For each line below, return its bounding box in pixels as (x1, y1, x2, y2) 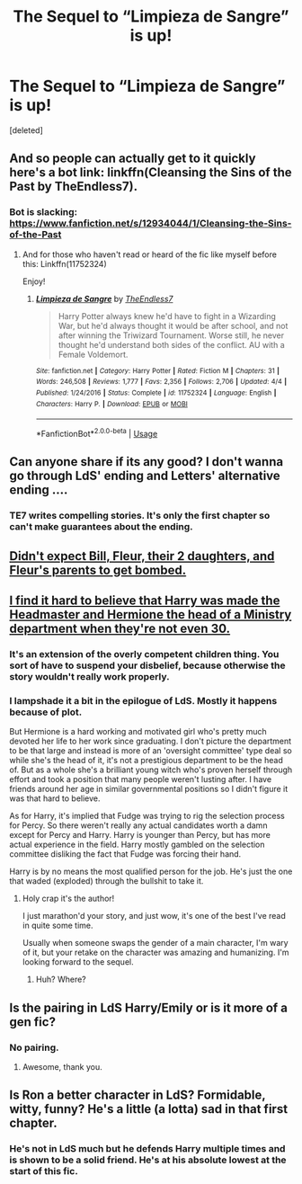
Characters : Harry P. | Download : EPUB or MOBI (35, 399, 189, 408)
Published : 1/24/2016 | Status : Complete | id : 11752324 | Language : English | (35, 388, 277, 397)
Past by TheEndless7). (9, 179, 138, 194)
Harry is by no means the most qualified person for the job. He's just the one (9, 866, 293, 877)
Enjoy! (22, 276, 46, 287)
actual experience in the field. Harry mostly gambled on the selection (9, 839, 265, 850)
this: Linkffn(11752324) (22, 258, 107, 269)
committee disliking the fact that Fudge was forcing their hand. (9, 849, 242, 859)
